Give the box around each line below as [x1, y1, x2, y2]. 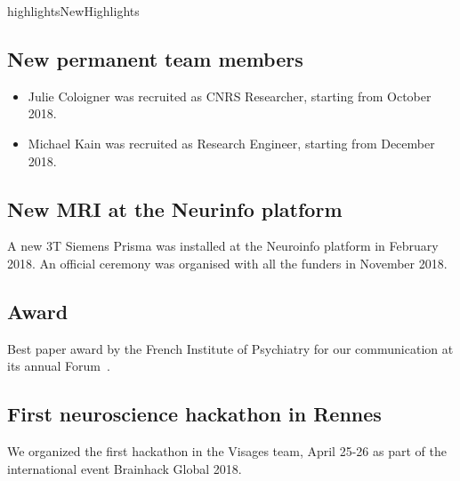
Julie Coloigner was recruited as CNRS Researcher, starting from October [28, 86, 432, 105]
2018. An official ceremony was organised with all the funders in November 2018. [7, 253, 448, 272]
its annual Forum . [7, 357, 110, 375]
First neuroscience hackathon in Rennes [7, 400, 382, 428]
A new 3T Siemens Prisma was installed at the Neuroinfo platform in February [7, 236, 439, 255]
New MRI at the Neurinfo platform [7, 195, 343, 222]
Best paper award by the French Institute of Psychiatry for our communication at [7, 339, 454, 357]
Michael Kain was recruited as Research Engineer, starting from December [28, 133, 435, 152]
